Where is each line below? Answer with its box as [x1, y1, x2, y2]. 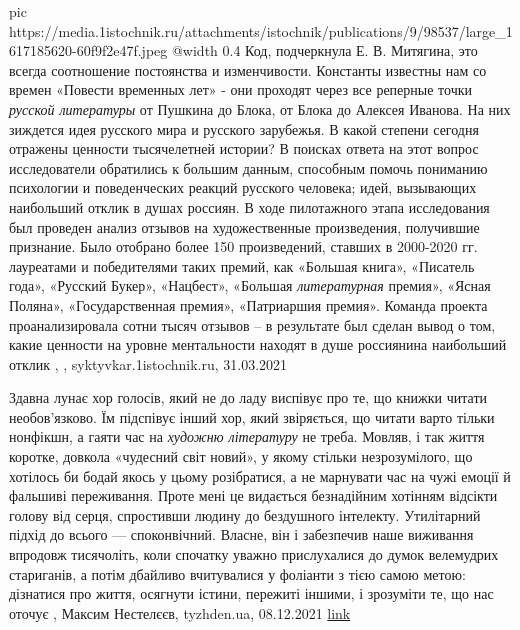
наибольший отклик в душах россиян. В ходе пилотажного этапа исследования [9, 196, 490, 217]
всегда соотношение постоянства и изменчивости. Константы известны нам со [9, 59, 487, 80]
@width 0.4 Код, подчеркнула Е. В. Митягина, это [171, 40, 478, 61]
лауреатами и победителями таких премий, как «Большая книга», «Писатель [9, 255, 475, 276]
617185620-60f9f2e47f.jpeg [9, 40, 168, 61]
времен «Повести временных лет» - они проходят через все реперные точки [9, 79, 472, 100]
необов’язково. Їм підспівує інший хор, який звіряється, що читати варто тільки [9, 406, 495, 427]
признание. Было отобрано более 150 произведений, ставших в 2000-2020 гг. [9, 236, 478, 257]
